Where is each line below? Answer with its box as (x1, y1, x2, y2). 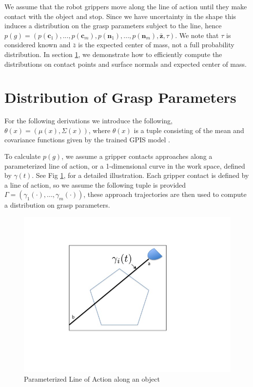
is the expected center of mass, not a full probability (78, 39, 234, 50)
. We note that (175, 30, 219, 40)
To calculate (4, 151, 41, 161)
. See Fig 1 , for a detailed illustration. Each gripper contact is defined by (32, 170, 249, 180)
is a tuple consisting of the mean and (134, 125, 244, 135)
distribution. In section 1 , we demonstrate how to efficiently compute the (4, 49, 222, 59)
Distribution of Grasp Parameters (4, 87, 236, 107)
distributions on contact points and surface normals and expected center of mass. (4, 58, 247, 69)
